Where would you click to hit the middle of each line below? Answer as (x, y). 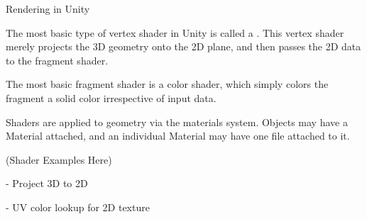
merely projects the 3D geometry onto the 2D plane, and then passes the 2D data (183, 46)
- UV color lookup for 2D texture (78, 207)
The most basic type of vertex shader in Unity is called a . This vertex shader (175, 32)
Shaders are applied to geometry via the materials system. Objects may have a (177, 122)
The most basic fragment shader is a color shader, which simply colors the (167, 84)
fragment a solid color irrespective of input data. (111, 97)
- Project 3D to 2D (47, 183)
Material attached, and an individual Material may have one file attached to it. (178, 136)
